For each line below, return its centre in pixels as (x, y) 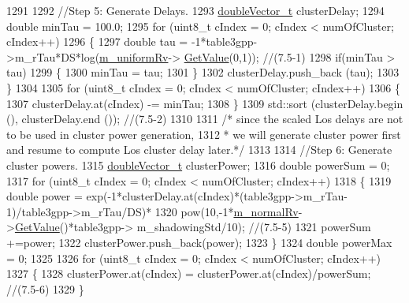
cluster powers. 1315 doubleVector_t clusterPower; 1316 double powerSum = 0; (198, 165)
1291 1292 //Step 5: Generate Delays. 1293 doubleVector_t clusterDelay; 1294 (195, 10)
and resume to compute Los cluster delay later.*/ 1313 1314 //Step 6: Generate (199, 150)
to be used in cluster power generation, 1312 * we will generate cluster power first (204, 134)
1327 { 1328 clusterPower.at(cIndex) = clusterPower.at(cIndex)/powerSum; (189, 273)
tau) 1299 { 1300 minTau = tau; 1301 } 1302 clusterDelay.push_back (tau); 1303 (203, 72)
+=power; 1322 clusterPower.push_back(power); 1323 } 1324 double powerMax (199, 242)
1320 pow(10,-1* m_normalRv (227, 211)
